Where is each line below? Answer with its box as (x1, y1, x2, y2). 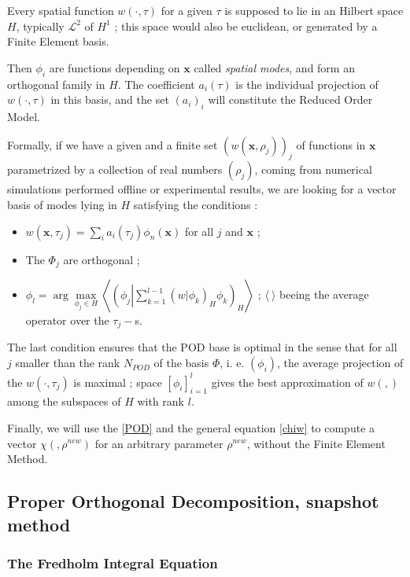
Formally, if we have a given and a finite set (7, 136, 218, 153)
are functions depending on (49, 59, 180, 75)
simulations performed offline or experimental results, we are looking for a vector (7, 181, 397, 197)
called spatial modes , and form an (194, 59, 355, 75)
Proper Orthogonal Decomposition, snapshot (7, 489, 379, 513)
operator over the (25, 312, 109, 328)
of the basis (153, 355, 209, 371)
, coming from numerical (254, 161, 372, 178)
